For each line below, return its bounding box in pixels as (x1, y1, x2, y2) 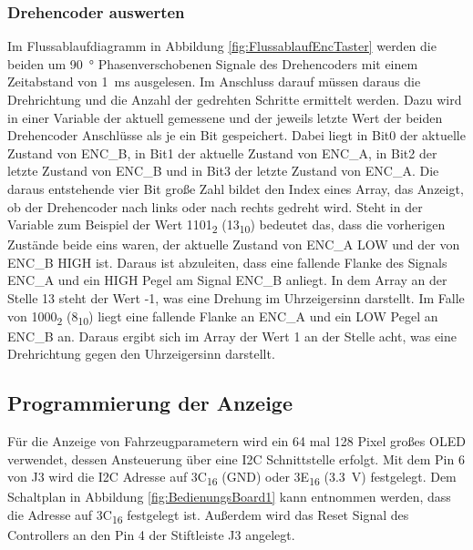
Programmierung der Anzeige (7, 389, 293, 417)
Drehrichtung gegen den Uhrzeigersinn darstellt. (7, 344, 275, 363)
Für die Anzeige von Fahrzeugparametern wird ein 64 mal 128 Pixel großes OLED (7, 432, 466, 451)
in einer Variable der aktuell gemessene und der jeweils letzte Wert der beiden (7, 107, 443, 127)
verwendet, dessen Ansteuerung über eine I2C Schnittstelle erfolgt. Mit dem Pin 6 (7, 449, 465, 468)
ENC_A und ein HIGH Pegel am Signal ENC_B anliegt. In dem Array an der (7, 270, 447, 290)
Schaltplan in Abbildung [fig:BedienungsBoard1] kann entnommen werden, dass (7, 487, 451, 506)
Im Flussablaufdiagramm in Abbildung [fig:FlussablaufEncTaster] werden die (7, 36, 437, 56)
